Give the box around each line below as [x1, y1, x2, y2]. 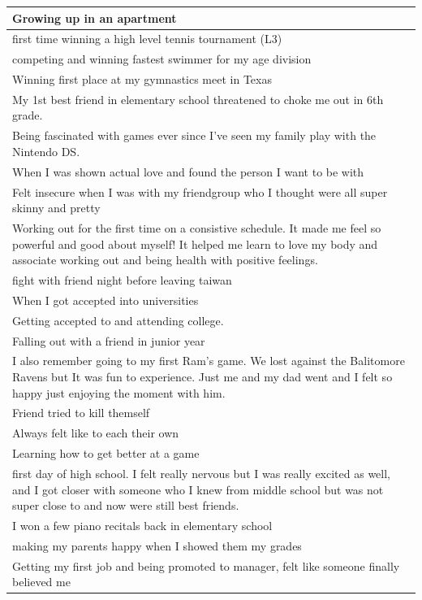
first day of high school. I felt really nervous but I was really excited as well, [12, 465, 391, 481]
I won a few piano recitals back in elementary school [12, 517, 273, 534]
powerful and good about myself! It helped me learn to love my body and [12, 235, 378, 252]
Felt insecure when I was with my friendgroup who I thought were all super [12, 183, 388, 200]
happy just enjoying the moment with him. [12, 384, 226, 401]
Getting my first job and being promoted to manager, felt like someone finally [12, 557, 400, 574]
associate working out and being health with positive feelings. [12, 251, 318, 268]
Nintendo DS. [12, 142, 80, 159]
